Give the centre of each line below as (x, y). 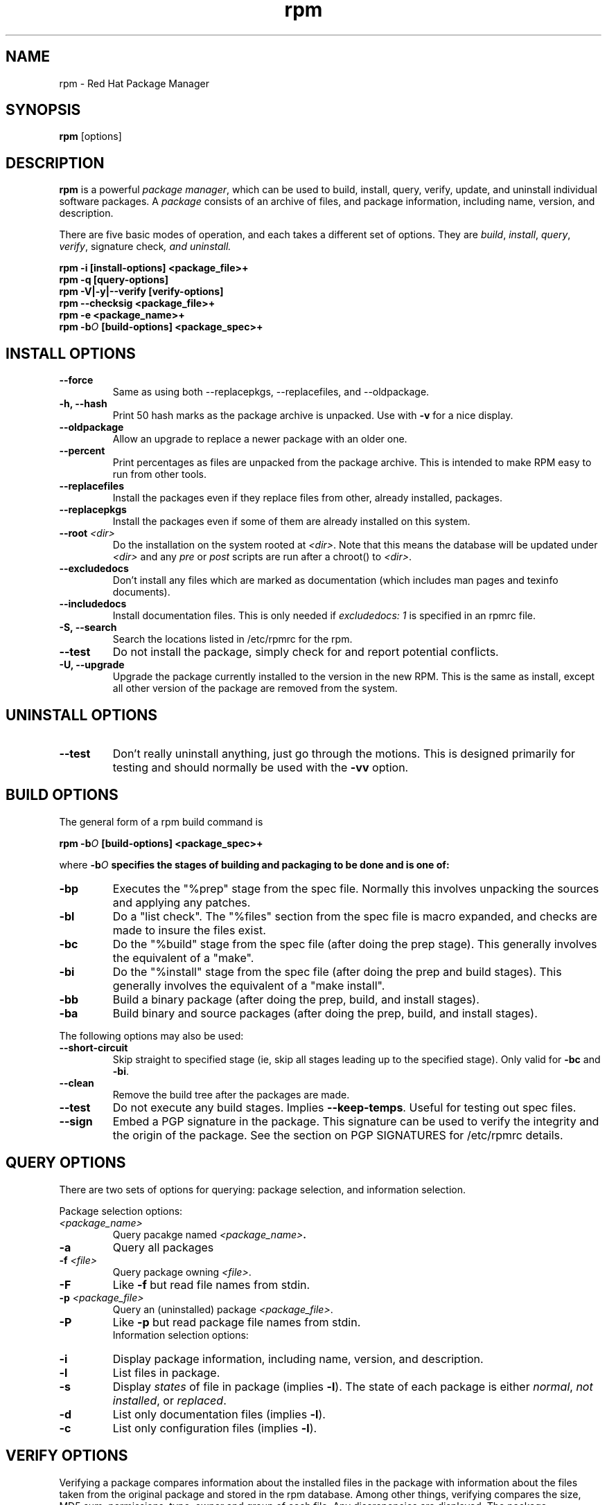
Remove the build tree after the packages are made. (231, 1094)
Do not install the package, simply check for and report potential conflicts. (306, 652)
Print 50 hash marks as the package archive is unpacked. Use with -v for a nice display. (313, 416)
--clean (77, 1083)
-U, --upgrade (92, 665)
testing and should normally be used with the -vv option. (261, 767)
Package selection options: (121, 1211)
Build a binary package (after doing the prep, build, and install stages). (296, 999)
